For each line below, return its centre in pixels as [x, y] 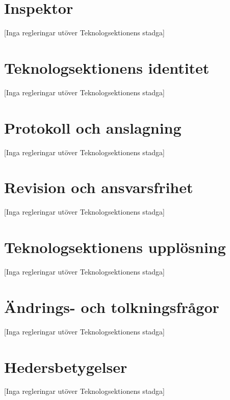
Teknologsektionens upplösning [115, 247]
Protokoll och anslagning [93, 127]
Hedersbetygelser [66, 366]
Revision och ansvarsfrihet [99, 187]
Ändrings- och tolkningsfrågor [112, 307]
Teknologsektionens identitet [107, 67]
